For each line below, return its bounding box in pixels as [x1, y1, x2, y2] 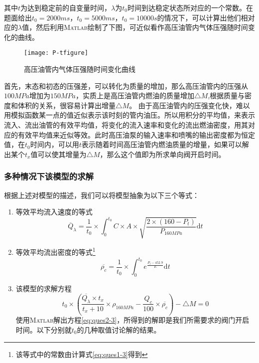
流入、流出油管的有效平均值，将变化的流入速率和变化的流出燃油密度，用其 [4, 120, 248, 130]
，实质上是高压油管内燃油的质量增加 [76, 90, 194, 101]
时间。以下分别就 [15, 325, 72, 335]
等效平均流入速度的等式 [15, 206, 93, 217]
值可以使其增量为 [30, 149, 87, 159]
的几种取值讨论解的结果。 [77, 325, 161, 335]
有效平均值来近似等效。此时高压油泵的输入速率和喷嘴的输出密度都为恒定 [17, 129, 255, 140]
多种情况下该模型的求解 [4, 170, 94, 182]
